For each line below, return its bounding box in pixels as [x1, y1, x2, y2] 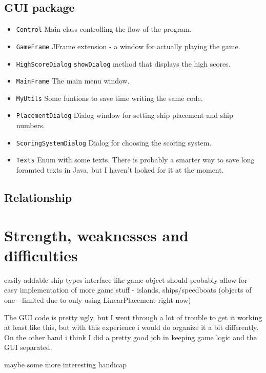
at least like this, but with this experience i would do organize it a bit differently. [4, 322, 259, 333]
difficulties [4, 244, 78, 265]
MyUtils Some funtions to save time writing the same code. [16, 92, 203, 103]
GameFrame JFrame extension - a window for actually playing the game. [16, 40, 240, 51]
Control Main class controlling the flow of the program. [16, 24, 192, 34]
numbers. [16, 120, 45, 131]
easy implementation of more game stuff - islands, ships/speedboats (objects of [4, 284, 252, 295]
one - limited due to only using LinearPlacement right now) [4, 294, 191, 305]
